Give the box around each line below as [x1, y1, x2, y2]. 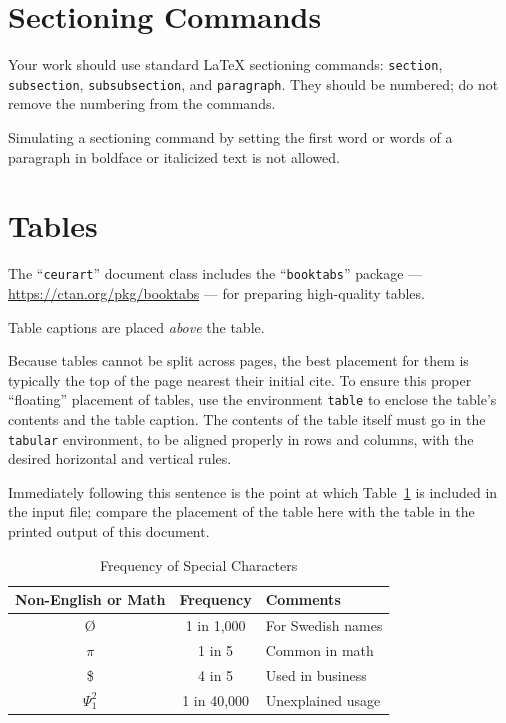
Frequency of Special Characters [100, 554, 298, 575]
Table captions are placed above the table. [8, 316, 265, 337]
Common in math [265, 639, 374, 660]
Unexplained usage [265, 689, 381, 710]
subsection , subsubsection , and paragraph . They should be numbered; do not [8, 73, 499, 94]
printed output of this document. [8, 521, 210, 542]
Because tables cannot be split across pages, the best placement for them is [8, 350, 469, 371]
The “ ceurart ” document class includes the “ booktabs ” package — [8, 263, 423, 284]
